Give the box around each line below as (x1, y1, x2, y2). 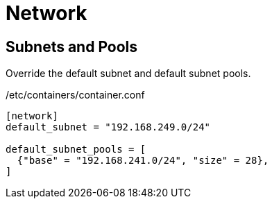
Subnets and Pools (6, 37, 138, 56)
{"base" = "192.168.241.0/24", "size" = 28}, (17, 155, 269, 167)
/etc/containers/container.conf (6, 89, 145, 101)
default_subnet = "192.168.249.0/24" (6, 121, 211, 133)
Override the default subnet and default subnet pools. (6, 67, 251, 80)
